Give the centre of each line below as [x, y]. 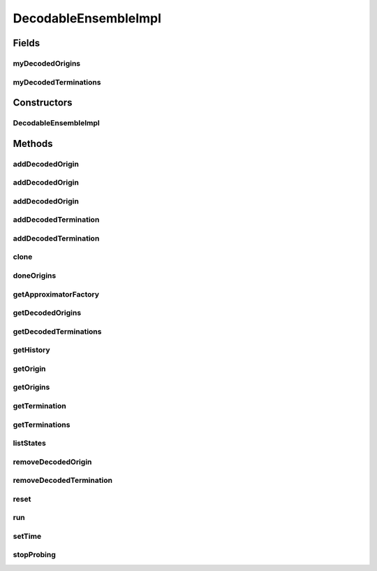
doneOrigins [35, 276]
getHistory [31, 350]
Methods [33, 143]
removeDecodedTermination [63, 481]
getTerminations [42, 425]
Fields [27, 43]
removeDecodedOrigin [52, 462]
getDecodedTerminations [57, 331]
